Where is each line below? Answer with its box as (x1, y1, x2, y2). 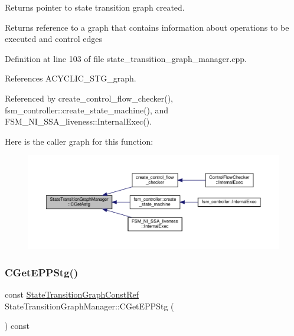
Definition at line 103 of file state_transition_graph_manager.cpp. (5, 52, 247, 64)
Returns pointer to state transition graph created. (5, 1, 185, 13)
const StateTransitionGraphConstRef (5, 288, 139, 301)
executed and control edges (5, 32, 102, 45)
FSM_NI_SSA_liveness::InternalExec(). (5, 115, 152, 128)
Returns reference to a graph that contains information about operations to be (5, 21, 289, 33)
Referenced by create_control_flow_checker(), (5, 92, 173, 104)
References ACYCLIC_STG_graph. (5, 72, 136, 84)
